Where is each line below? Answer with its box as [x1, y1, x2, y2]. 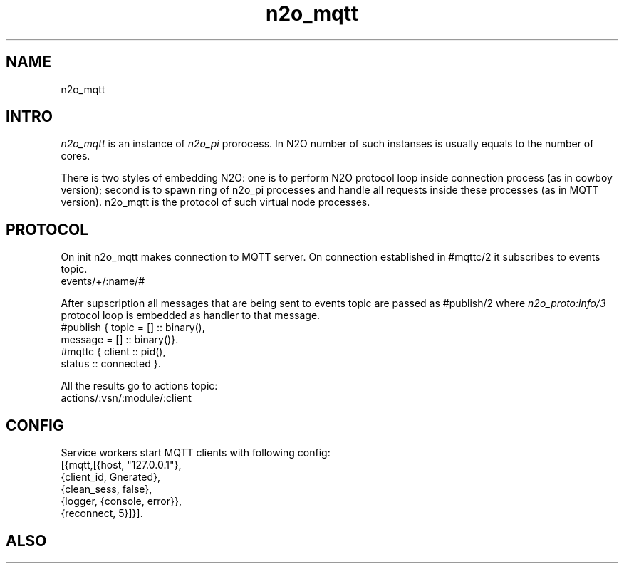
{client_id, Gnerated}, [61, 471, 160, 484]
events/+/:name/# [61, 275, 145, 288]
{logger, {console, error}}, [61, 495, 182, 508]
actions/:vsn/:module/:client [61, 392, 192, 404]
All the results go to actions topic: [61, 380, 218, 392]
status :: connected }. [61, 357, 161, 370]
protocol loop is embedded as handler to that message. [61, 309, 321, 322]
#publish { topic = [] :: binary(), [61, 321, 205, 334]
